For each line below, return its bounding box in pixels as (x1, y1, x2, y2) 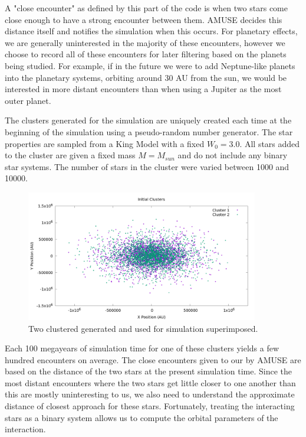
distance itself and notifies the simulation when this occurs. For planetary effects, (5, 25, 298, 37)
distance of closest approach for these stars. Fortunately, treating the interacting (5, 400, 295, 412)
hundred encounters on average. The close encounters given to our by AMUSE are (5, 353, 301, 366)
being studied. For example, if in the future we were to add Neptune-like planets (5, 59, 295, 71)
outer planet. (5, 94, 51, 106)
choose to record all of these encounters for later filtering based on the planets (5, 48, 287, 60)
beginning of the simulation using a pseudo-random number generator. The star (5, 125, 293, 138)
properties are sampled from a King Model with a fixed (5, 137, 205, 149)
